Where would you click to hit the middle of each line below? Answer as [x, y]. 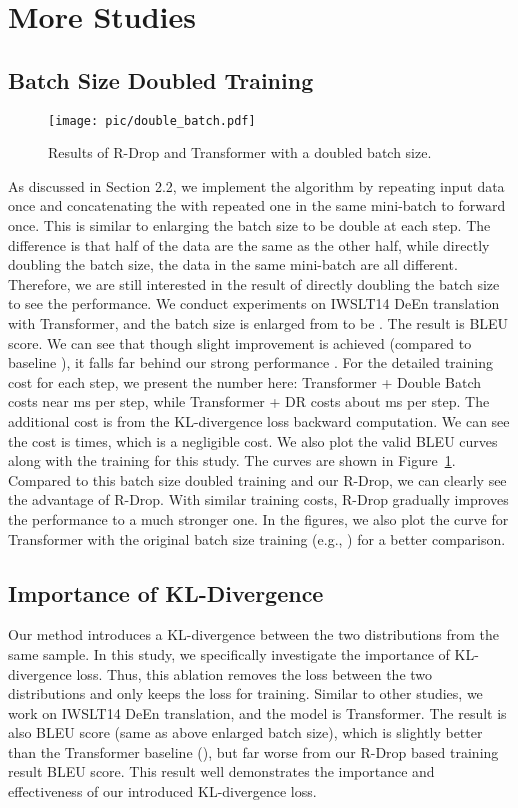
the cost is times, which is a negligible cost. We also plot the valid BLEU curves [253, 440]
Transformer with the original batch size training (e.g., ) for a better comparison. [257, 538]
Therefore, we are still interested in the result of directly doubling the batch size [254, 283]
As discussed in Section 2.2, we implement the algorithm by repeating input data [256, 185]
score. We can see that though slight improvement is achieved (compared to [240, 342]
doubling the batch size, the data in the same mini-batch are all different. [233, 264]
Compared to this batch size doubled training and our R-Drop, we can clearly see [257, 479]
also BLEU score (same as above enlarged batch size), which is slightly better [245, 732]
